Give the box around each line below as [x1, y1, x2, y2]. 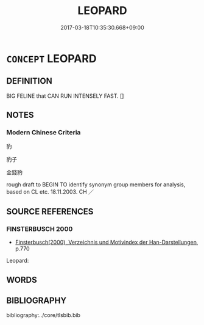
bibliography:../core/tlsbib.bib [6, 312, 81, 319]
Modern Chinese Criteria [6, 128, 81, 137]
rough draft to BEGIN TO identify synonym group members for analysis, [6, 181, 186, 188]
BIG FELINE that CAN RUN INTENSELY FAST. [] [6, 92, 124, 100]
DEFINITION [6, 76, 53, 86]
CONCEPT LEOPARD [6, 51, 97, 65]
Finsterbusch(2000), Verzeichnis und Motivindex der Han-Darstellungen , [15, 239, 199, 246]
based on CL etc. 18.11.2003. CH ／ [6, 188, 94, 195]
